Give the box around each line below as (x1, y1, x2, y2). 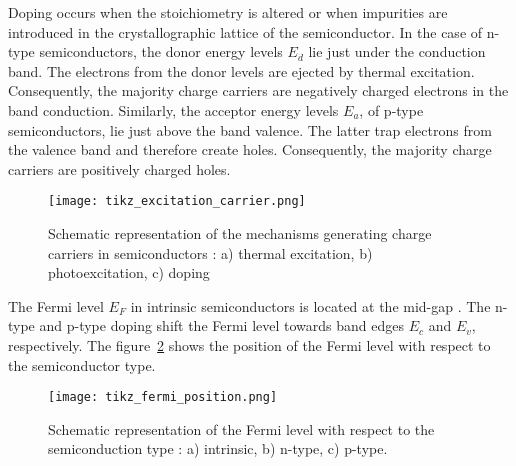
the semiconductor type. (8, 354, 156, 375)
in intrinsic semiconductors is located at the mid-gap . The (130, 295, 491, 316)
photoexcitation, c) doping (48, 262, 210, 283)
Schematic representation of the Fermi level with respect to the (48, 418, 435, 439)
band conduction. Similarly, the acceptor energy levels (8, 99, 339, 120)
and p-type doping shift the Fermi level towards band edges (39, 315, 405, 336)
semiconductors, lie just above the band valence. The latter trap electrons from (8, 119, 492, 140)
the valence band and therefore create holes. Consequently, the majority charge (8, 139, 492, 160)
